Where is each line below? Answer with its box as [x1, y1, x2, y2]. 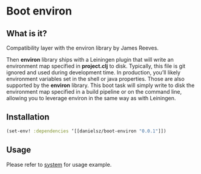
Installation [6, 112, 50, 122]
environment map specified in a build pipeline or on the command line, [6, 88, 182, 95]
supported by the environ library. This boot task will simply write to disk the [6, 82, 195, 89]
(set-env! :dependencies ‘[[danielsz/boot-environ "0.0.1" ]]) [6, 128, 166, 134]
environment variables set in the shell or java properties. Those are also [6, 76, 185, 82]
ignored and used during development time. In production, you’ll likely [6, 69, 180, 76]
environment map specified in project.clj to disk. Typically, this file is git [6, 62, 186, 69]
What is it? [6, 28, 47, 39]
